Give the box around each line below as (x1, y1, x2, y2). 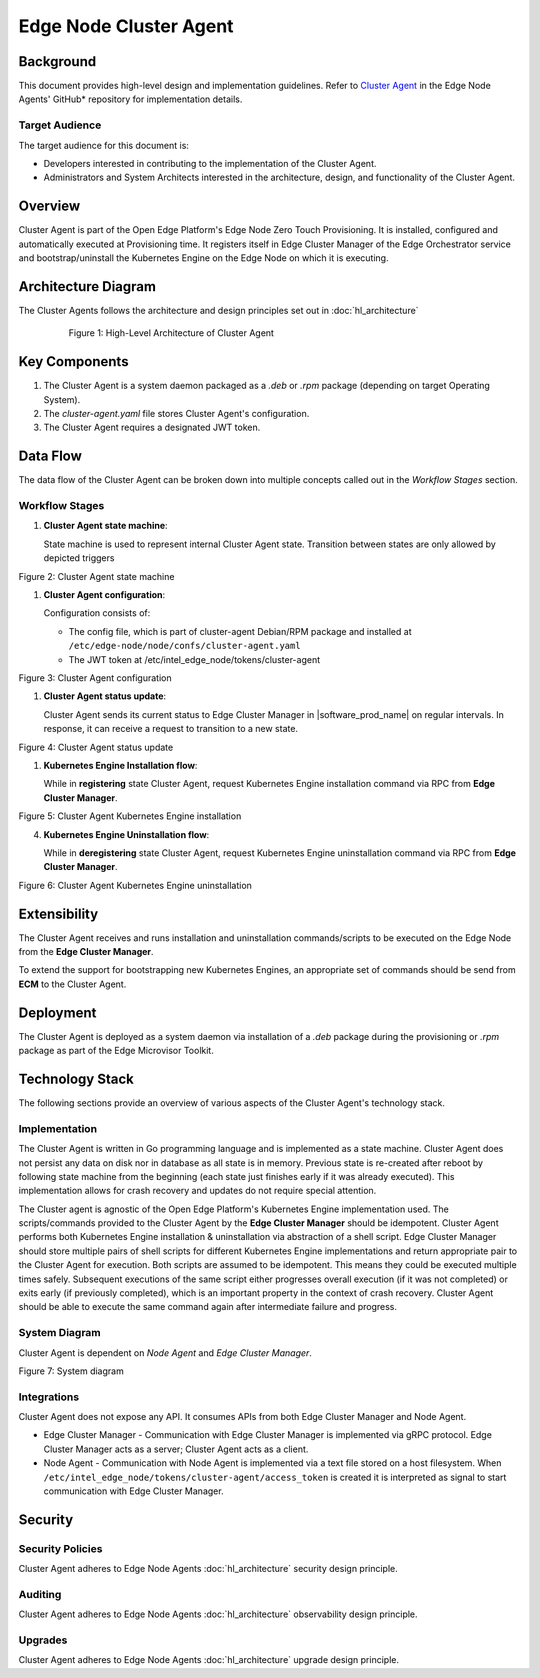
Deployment (18, 1004, 97, 1021)
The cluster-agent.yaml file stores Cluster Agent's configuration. (43, 408, 310, 420)
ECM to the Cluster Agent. (18, 978, 127, 990)
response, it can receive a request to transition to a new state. (43, 723, 299, 735)
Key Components (18, 353, 129, 370)
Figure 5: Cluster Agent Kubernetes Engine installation (18, 810, 242, 822)
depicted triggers (43, 552, 115, 564)
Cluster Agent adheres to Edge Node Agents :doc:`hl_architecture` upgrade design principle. (18, 1654, 400, 1666)
